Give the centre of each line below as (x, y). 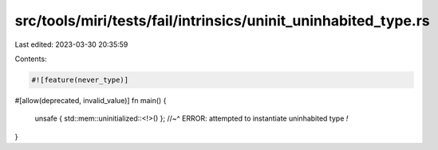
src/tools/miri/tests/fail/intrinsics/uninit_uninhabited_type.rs (222, 21)
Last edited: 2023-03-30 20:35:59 (71, 44)
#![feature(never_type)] (80, 80)
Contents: (31, 59)
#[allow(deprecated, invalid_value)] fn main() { (91, 100)
